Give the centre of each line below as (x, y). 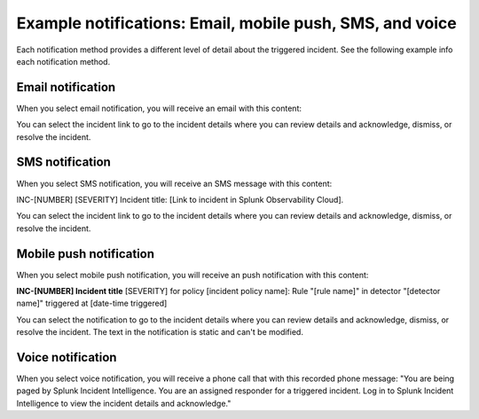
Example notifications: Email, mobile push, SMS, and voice (236, 23)
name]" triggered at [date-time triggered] (92, 303)
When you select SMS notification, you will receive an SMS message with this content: (174, 183)
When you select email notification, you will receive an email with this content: (159, 108)
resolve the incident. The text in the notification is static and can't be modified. (160, 332)
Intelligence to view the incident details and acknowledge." (124, 403)
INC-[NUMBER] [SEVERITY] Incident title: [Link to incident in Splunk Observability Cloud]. (180, 199)
